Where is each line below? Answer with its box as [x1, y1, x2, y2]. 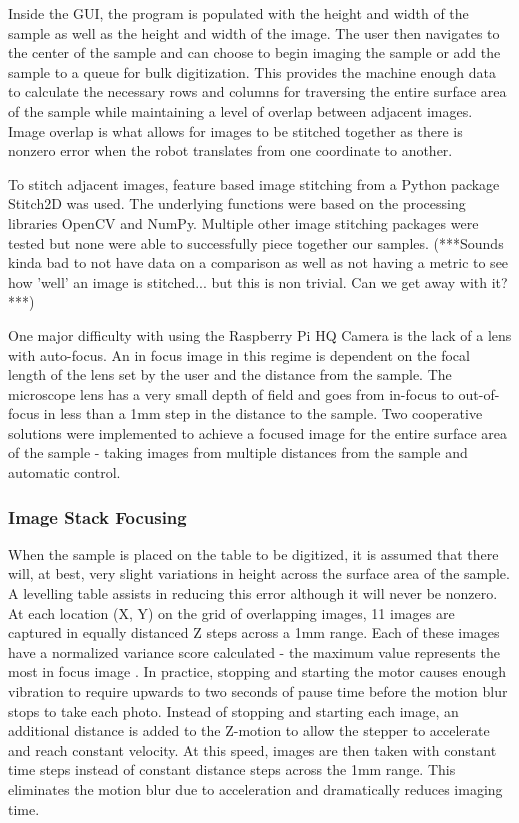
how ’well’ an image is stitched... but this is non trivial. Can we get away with [8, 271, 488, 292]
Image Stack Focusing [8, 504, 187, 529]
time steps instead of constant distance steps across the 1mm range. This [8, 759, 456, 780]
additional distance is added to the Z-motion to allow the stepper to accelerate [8, 720, 490, 741]
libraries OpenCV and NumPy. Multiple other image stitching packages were [8, 212, 479, 233]
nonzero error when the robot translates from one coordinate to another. [8, 140, 453, 161]
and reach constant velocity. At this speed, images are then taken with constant [8, 739, 497, 760]
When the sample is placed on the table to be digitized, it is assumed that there [8, 543, 499, 564]
